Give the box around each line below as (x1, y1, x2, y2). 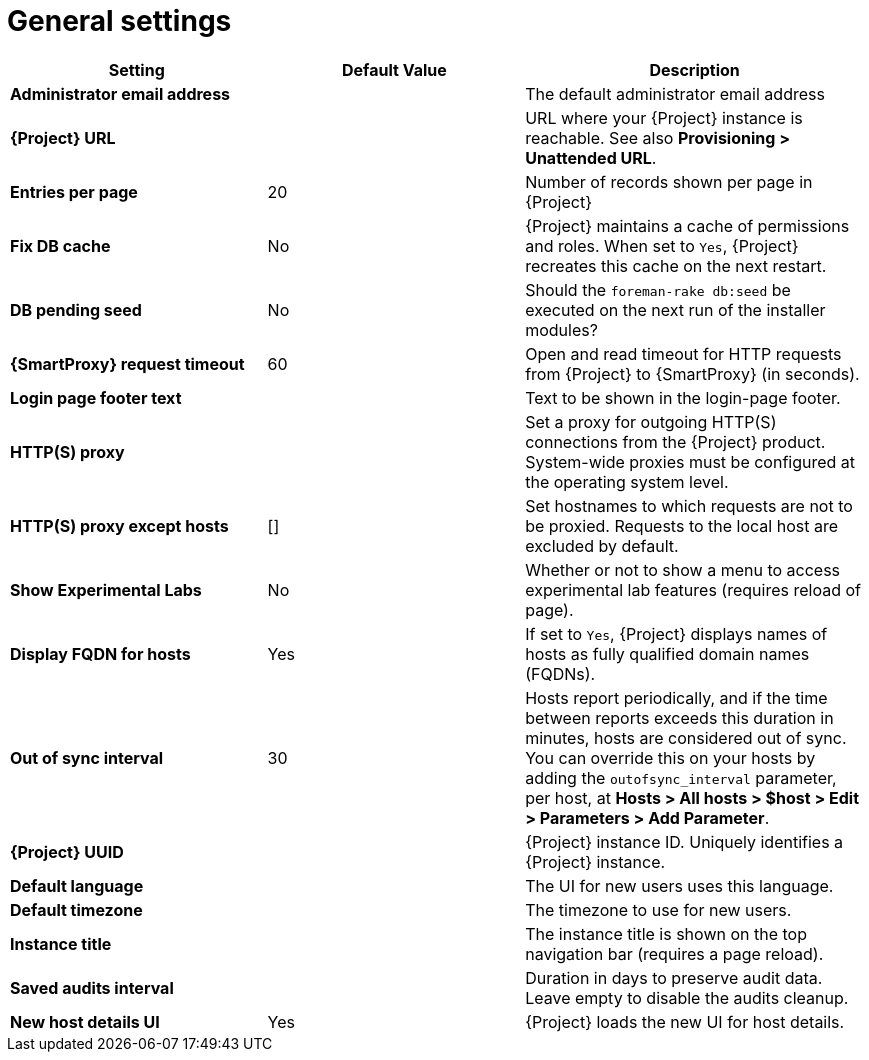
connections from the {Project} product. (525, 431, 826, 452)
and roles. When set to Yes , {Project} (525, 235, 799, 256)
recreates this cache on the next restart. (525, 255, 827, 276)
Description (649, 59, 740, 80)
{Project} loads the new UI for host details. (525, 1011, 845, 1032)
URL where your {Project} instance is (525, 107, 803, 128)
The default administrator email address (525, 83, 825, 104)
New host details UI (10, 1011, 160, 1032)
